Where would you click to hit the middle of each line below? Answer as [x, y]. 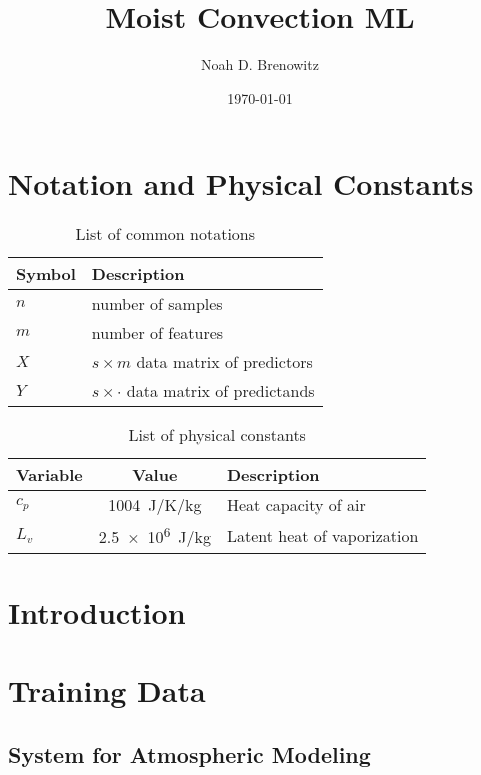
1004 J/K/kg [155, 505]
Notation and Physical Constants [241, 183]
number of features [157, 333]
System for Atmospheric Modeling [189, 753]
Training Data [107, 690]
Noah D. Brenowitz [260, 64]
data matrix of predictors [224, 362]
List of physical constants [217, 435]
